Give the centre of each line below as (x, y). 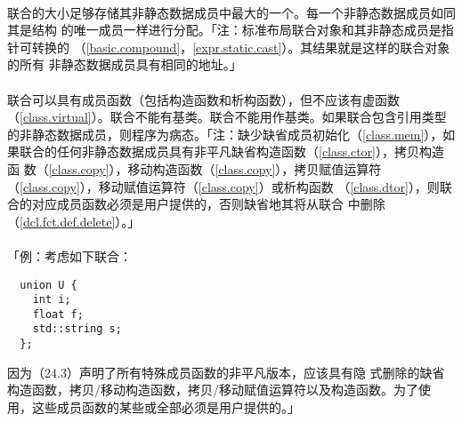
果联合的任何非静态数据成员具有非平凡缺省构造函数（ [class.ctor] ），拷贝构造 (226, 151)
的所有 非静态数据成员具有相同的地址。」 (125, 64)
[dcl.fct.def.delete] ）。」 (80, 221)
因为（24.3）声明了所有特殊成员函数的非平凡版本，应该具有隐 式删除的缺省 (226, 372)
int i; (52, 300)
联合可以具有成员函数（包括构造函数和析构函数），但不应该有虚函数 (203, 99)
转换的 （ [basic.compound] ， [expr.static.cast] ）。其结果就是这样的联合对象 (241, 47)
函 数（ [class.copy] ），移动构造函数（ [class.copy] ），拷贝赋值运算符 (195, 168)
